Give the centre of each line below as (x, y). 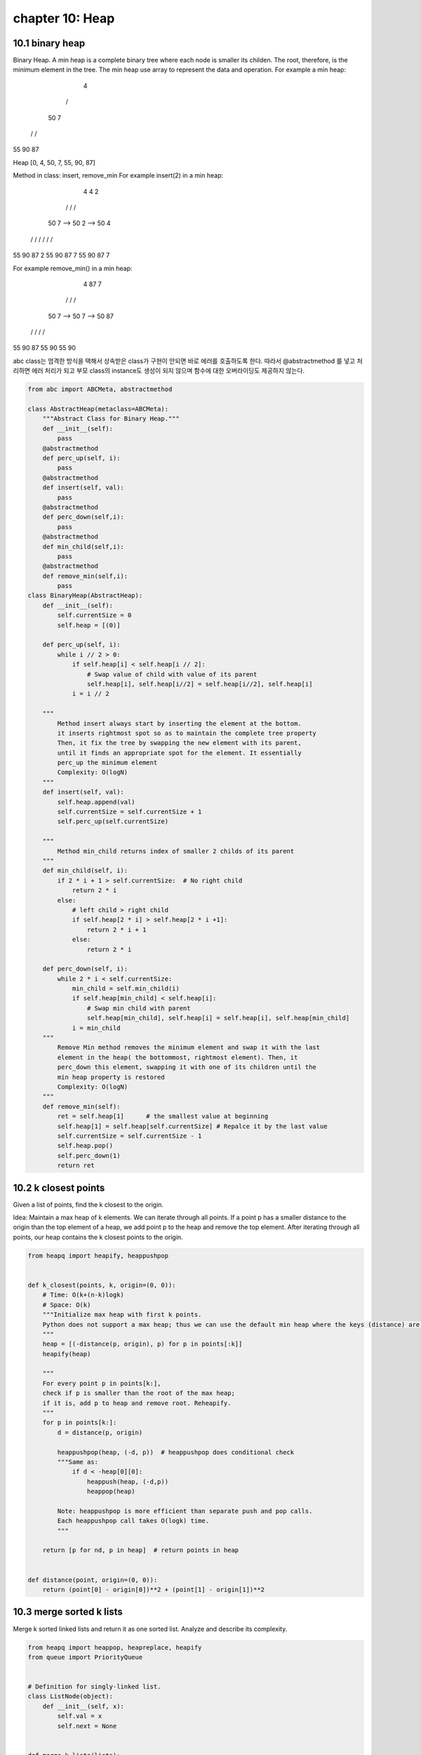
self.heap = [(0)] (89, 625)
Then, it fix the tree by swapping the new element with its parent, (179, 743)
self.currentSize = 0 (94, 615)
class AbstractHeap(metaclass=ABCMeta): (98, 409)
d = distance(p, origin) (100, 1432)
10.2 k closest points (59, 1187)
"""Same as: (78, 1462)
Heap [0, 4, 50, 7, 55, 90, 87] (54, 162)
